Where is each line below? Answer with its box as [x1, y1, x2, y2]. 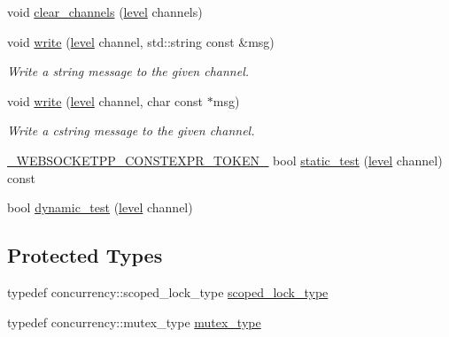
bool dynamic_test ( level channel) [7, 198, 193, 217]
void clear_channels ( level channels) [7, 3, 203, 20]
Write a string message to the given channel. [7, 62, 250, 80]
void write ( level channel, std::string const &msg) [7, 32, 275, 50]
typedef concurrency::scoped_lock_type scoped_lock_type [7, 282, 329, 301]
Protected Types [7, 241, 163, 269]
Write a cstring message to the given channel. [7, 121, 255, 140]
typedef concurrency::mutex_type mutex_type [7, 312, 261, 331]
